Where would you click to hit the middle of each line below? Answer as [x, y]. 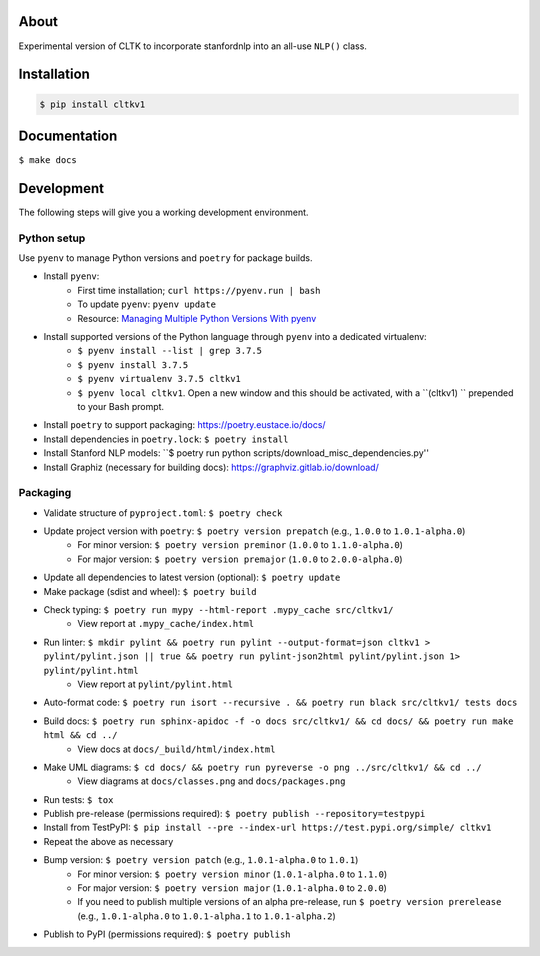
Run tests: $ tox [78, 799]
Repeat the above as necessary [108, 841]
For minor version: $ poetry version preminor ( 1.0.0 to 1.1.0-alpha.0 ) [240, 545]
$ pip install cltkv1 [92, 104]
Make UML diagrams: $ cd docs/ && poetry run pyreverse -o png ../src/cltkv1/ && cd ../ [262, 767]
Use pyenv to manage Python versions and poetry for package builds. [165, 258]
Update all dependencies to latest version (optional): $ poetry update [192, 577]
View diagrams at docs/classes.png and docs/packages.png [211, 781]
